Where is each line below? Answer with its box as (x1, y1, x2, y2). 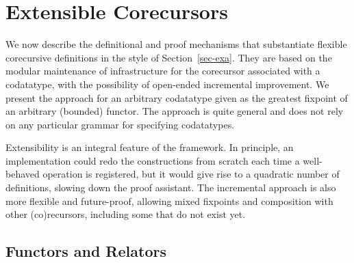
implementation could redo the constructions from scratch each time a (5, 153, 300, 167)
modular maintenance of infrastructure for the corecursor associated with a (5, 64, 320, 78)
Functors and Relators (5, 240, 166, 262)
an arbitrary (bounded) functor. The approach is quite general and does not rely (5, 104, 344, 118)
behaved (5, 167, 40, 181)
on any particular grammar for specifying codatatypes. (5, 117, 235, 131)
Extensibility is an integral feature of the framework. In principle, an (5, 140, 294, 154)
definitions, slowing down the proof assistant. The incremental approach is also (5, 180, 336, 195)
